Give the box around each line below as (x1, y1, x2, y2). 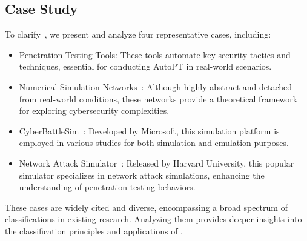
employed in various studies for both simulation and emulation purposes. (19, 136, 289, 149)
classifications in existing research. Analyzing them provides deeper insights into (5, 213, 302, 225)
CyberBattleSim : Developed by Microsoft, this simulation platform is (19, 124, 280, 137)
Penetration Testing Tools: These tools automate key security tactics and (19, 48, 291, 61)
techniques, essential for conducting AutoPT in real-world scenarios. (19, 60, 272, 73)
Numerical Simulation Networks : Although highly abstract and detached (19, 80, 292, 93)
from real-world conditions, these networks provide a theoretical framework (19, 92, 298, 105)
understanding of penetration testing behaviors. (19, 180, 196, 193)
